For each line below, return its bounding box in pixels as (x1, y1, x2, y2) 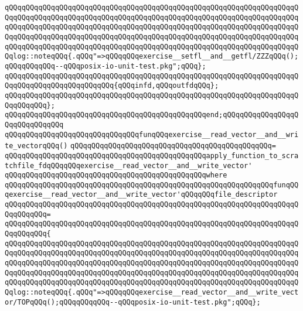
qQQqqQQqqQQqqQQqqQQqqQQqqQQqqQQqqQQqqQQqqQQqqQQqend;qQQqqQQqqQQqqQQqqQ (5, 111, 299, 119)
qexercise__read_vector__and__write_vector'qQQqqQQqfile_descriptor (5, 190, 278, 199)
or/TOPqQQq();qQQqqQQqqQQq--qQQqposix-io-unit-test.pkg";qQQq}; (5, 298, 261, 306)
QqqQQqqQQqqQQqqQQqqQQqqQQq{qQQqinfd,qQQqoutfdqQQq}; (5, 81, 219, 90)
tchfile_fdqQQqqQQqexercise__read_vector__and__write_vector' (5, 161, 253, 170)
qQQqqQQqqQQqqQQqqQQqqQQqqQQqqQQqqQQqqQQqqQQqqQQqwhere (5, 171, 227, 180)
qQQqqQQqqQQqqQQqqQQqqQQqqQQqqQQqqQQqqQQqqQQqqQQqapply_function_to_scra (5, 151, 299, 160)
